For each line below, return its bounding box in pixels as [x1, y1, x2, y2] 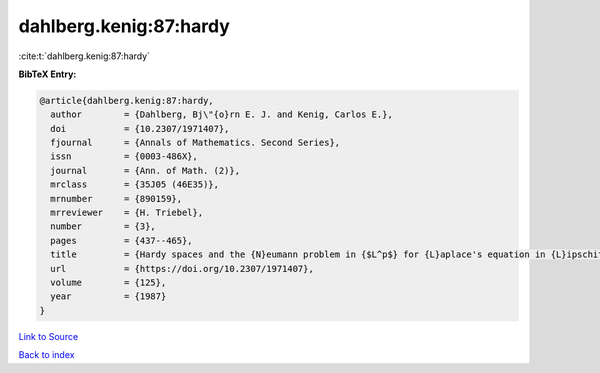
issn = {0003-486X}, [50, 151, 199, 162]
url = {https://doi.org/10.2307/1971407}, [50, 263, 314, 274]
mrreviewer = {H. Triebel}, [50, 207, 204, 219]
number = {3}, [50, 221, 157, 232]
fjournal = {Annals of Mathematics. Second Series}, [50, 137, 341, 149]
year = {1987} [50, 291, 167, 302]
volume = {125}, [50, 277, 167, 288]
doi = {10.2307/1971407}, [50, 123, 230, 134]
